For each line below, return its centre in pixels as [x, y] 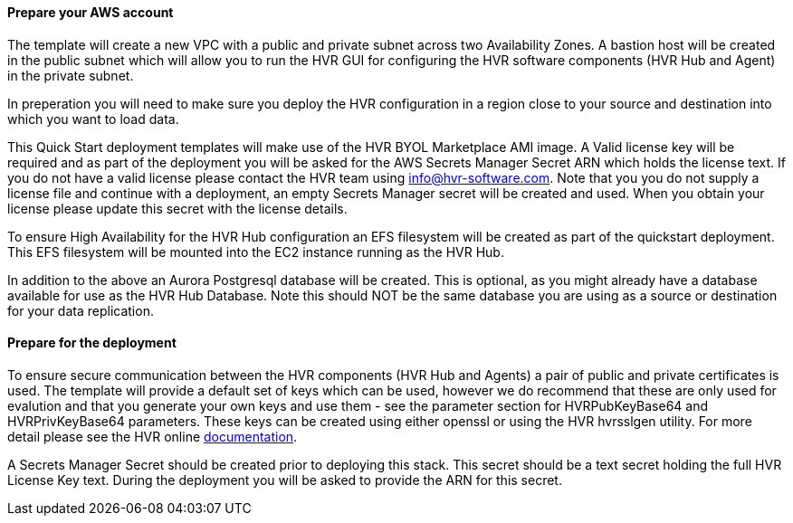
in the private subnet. [71, 75]
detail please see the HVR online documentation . [153, 436]
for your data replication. [81, 310]
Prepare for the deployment [92, 343]
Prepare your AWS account [91, 12]
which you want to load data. [93, 119]
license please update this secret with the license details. [177, 208]
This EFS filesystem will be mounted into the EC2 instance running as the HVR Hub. [256, 252]
